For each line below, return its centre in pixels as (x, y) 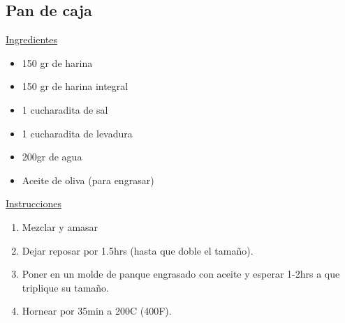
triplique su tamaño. (65, 287)
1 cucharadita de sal (65, 109)
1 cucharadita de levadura (77, 133)
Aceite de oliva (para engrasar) (88, 180)
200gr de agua (52, 157)
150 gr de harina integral (75, 86)
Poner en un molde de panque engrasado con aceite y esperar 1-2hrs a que (181, 274)
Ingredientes (32, 39)
